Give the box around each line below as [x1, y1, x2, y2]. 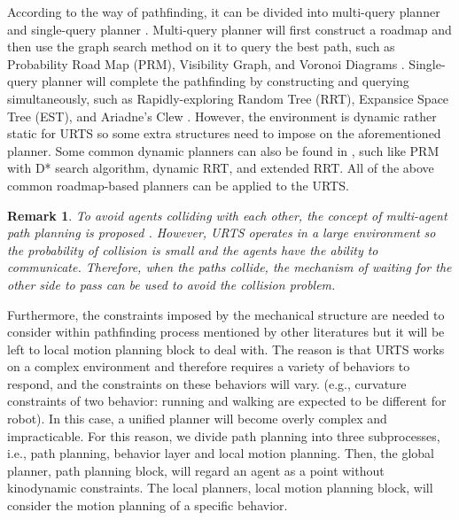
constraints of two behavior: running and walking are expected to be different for [7, 392, 447, 410]
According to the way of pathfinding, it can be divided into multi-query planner [7, 3, 440, 20]
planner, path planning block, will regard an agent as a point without [7, 461, 385, 479]
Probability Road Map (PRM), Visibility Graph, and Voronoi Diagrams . [7, 54, 405, 73]
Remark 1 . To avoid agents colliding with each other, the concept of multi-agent [7, 206, 447, 224]
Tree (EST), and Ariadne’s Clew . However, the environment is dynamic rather [7, 106, 437, 125]
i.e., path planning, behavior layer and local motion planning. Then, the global [7, 444, 435, 462]
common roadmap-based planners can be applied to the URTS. [7, 175, 349, 194]
